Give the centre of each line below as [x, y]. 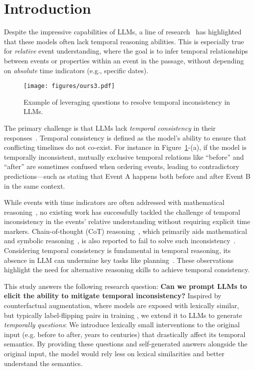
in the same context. [35, 185]
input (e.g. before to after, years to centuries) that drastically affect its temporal [125, 334]
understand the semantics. [43, 363]
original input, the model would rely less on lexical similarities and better [114, 353]
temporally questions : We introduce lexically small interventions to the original [122, 325]
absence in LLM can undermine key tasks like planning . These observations [119, 260]
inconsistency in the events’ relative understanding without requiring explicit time [127, 221]
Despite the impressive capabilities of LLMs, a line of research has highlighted [123, 32]
